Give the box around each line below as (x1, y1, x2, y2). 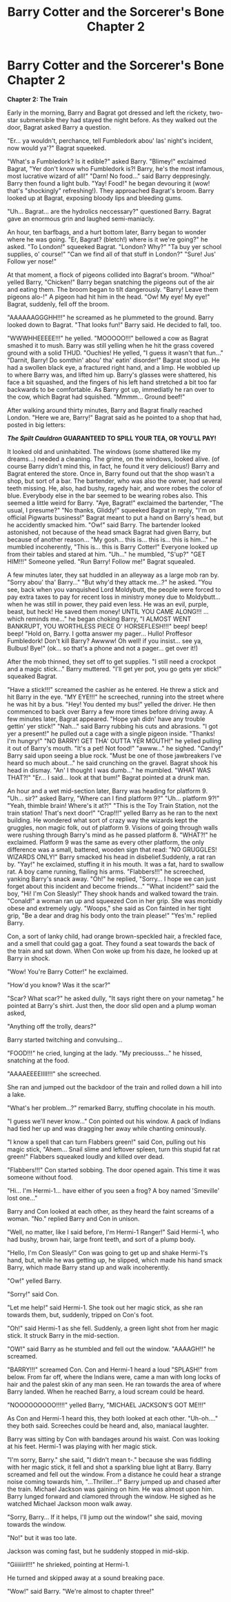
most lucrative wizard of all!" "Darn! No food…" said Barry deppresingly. (7, 172, 212, 180)
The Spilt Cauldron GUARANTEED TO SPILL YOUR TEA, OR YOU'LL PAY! (7, 434, 217, 442)
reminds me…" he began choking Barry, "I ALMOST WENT (26, 615, 192, 623)
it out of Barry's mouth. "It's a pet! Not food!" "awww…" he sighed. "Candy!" (7, 744, 224, 752)
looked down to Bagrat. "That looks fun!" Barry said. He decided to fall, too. (7, 320, 222, 328)
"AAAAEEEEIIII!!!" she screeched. (7, 1069, 101, 1078)
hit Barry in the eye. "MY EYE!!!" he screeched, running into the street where (7, 693, 224, 701)
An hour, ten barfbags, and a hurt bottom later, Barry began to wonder (7, 228, 207, 236)
